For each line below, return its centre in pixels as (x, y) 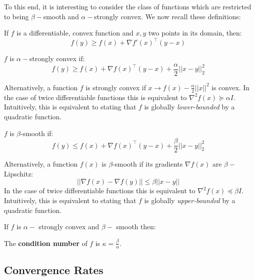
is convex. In (231, 87)
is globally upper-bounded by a (190, 200)
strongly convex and (69, 227)
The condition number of (46, 243)
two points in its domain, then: (195, 33)
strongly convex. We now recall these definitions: (167, 16)
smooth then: (136, 227)
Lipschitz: (18, 173)
